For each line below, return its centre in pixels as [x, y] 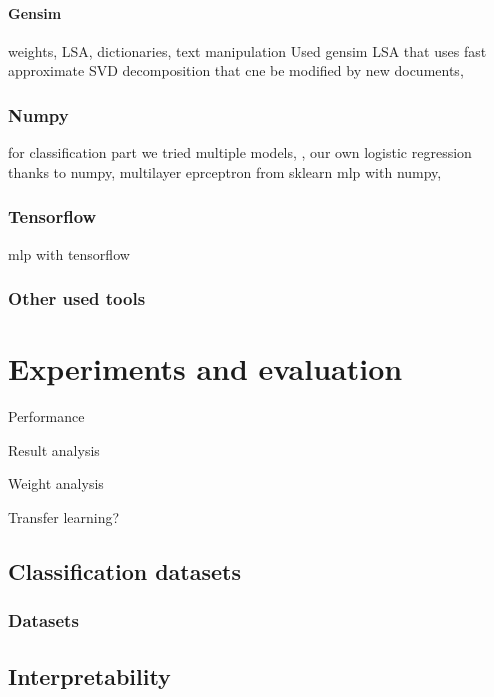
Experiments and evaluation [205, 368]
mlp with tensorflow [69, 253]
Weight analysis [56, 483]
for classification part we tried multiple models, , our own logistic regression [240, 152]
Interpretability [89, 675]
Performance [46, 416]
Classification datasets [124, 570]
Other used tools [77, 298]
